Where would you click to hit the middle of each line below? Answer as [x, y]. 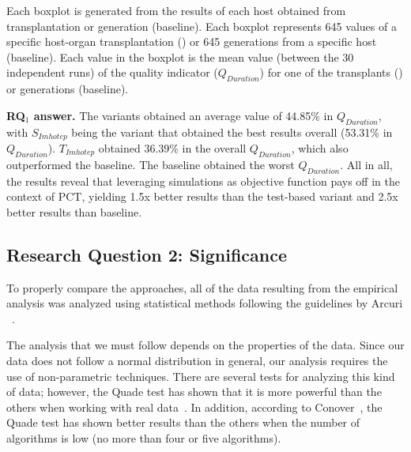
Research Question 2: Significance [147, 254]
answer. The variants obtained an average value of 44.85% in [183, 115]
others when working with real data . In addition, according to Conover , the [194, 407]
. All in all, [366, 164]
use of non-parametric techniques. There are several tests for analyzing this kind [201, 376]
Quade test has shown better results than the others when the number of [183, 422]
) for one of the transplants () [331, 72]
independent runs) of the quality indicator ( [112, 72]
